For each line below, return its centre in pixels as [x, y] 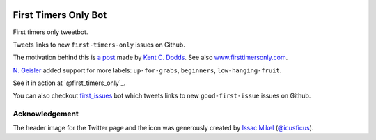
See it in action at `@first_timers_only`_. [69, 83]
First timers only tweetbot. [50, 32]
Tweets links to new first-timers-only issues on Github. [99, 45]
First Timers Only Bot [60, 15]
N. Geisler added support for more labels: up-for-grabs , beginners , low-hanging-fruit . [147, 70]
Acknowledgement [46, 114]
